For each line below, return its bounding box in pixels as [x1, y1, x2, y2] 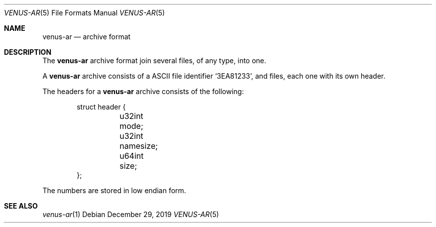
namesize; [119, 141, 158, 151]
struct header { [77, 103, 126, 111]
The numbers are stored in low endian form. [42, 186, 186, 195]
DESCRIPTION [4, 48, 52, 56]
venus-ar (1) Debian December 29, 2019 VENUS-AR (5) [42, 210, 219, 219]
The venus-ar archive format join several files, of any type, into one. [42, 56, 266, 65]
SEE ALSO [4, 202, 38, 210]
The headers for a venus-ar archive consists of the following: [42, 87, 244, 96]
